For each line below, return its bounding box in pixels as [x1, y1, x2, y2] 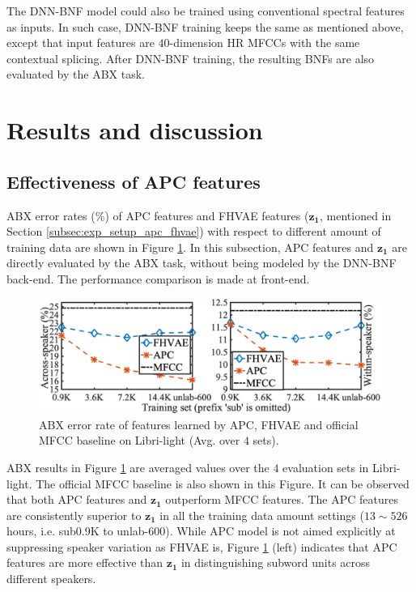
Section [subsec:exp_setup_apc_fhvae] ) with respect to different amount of [6, 223, 381, 240]
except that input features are [6, 34, 155, 51]
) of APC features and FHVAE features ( [104, 207, 309, 224]
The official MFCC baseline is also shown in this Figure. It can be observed [36, 475, 410, 492]
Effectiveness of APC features [6, 168, 261, 194]
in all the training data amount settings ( [159, 506, 364, 523]
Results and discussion [6, 113, 263, 147]
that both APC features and [6, 491, 147, 508]
